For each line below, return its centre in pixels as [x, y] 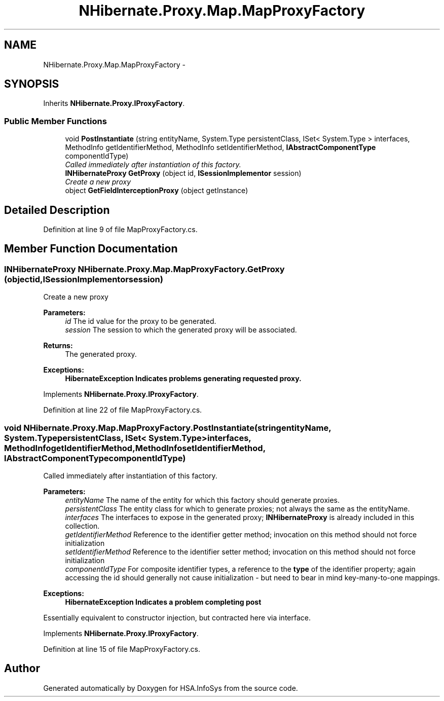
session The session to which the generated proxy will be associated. [181, 330]
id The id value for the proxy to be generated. [141, 321]
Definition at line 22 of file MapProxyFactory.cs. [123, 410]
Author [22, 669]
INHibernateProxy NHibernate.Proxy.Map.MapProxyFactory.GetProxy [144, 269]
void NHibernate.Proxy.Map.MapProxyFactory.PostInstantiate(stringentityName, [168, 428]
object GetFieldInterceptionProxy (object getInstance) [157, 191]
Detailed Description [57, 210]
